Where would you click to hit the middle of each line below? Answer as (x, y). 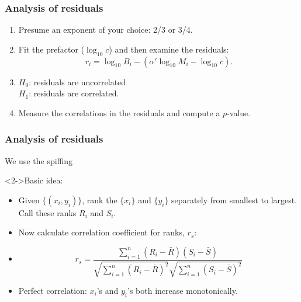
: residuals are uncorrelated (77, 81)
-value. (239, 112)
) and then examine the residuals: (169, 49)
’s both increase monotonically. (183, 291)
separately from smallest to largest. (234, 199)
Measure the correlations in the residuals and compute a (119, 112)
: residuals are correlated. (74, 93)
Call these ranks (47, 212)
